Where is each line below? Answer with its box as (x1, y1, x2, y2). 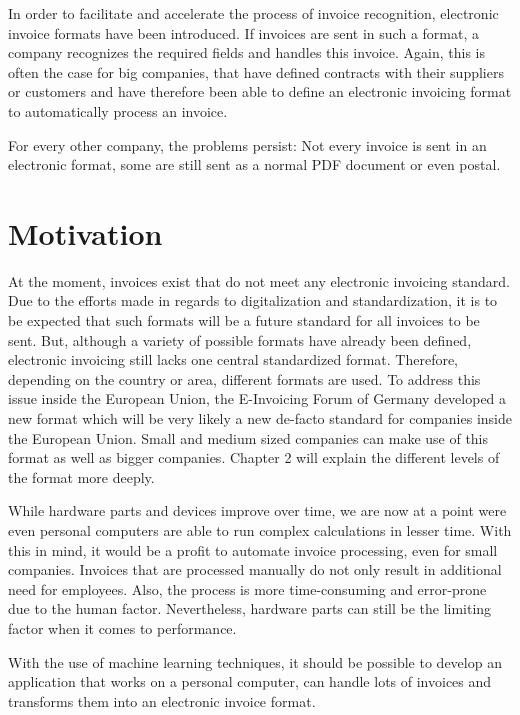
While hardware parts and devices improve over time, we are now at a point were (8, 500, 507, 521)
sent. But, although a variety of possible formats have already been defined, (8, 329, 472, 350)
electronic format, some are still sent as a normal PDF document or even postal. (8, 154, 501, 175)
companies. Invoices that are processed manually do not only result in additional (8, 559, 502, 580)
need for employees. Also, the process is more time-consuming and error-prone (8, 578, 487, 599)
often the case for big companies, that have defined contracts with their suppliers (8, 61, 504, 82)
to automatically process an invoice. (8, 100, 228, 121)
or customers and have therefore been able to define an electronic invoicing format (8, 81, 512, 102)
